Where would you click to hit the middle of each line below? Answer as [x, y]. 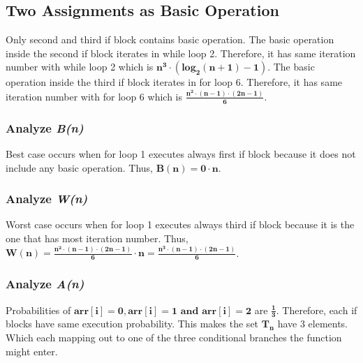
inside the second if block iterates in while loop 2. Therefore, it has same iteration [181, 53]
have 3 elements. [313, 324]
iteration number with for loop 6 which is [94, 96]
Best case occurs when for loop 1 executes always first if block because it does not [181, 153]
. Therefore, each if [317, 310]
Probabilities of [38, 310]
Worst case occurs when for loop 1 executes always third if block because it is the [180, 224]
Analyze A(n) [45, 284]
